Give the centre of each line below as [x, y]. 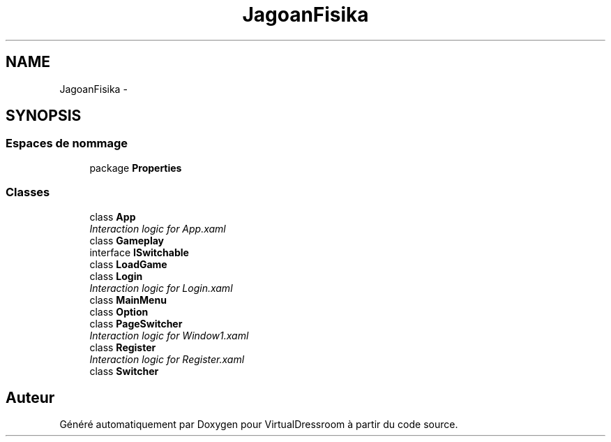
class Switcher [124, 371]
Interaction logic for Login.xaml [161, 288]
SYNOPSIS [44, 116]
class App [113, 216]
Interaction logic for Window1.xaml [169, 335]
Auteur [30, 397]
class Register [123, 347]
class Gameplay [127, 240]
